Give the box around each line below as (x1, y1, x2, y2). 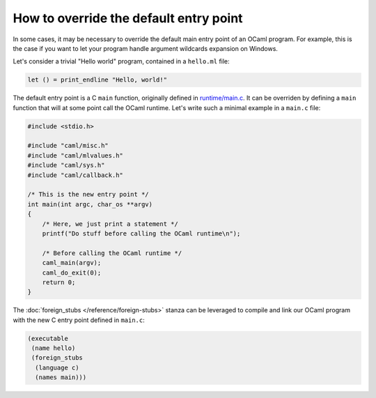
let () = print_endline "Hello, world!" (27, 76, 167, 84)
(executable (27, 335, 69, 342)
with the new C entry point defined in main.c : (13, 316, 146, 324)
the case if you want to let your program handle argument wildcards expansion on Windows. (13, 44, 279, 52)
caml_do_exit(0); (42, 268, 102, 277)
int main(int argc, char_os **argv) (27, 200, 153, 208)
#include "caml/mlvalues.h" (27, 151, 123, 160)
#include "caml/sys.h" (27, 161, 105, 169)
